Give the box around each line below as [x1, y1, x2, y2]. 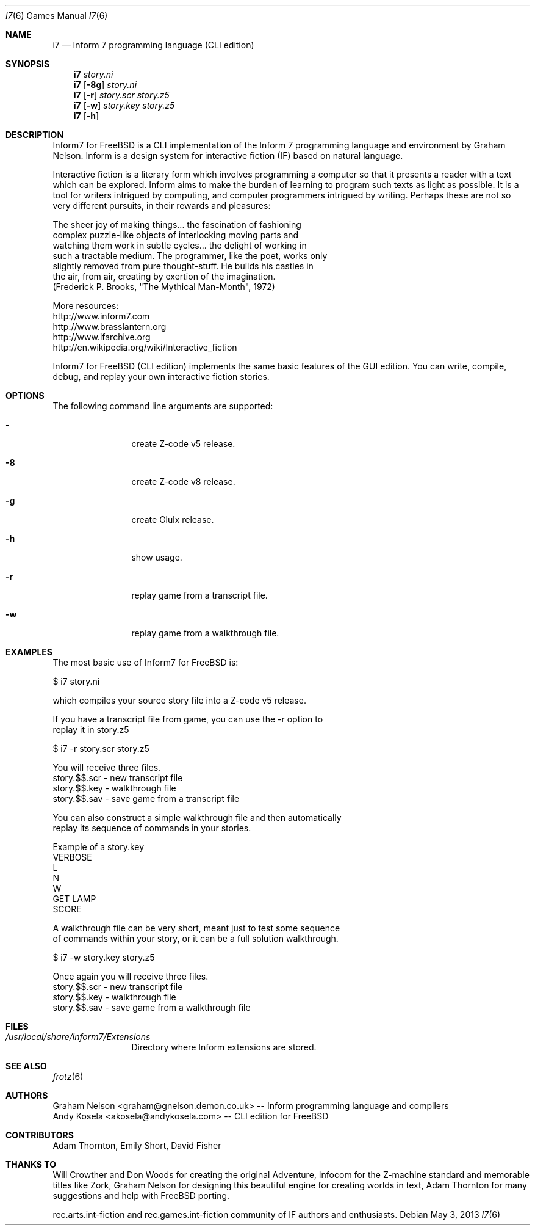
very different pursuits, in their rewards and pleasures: [52, 200, 271, 211]
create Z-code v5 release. [131, 439, 235, 449]
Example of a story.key [52, 842, 145, 852]
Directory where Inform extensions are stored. [131, 1042, 317, 1052]
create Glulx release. [131, 514, 214, 525]
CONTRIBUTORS [5, 1130, 74, 1140]
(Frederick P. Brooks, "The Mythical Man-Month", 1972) [52, 282, 275, 292]
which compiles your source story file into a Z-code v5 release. [52, 695, 306, 705]
